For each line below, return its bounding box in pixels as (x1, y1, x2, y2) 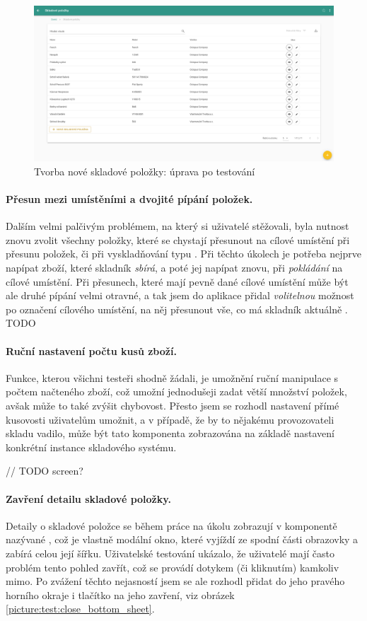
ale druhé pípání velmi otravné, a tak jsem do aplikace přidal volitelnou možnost (6, 288, 354, 303)
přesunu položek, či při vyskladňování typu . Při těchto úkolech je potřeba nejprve (6, 246, 362, 261)
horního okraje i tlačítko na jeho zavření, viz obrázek (6, 587, 235, 602)
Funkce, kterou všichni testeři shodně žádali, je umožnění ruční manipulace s (6, 370, 339, 385)
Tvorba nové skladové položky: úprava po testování (34, 163, 255, 178)
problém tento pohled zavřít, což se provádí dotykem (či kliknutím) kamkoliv (6, 559, 339, 574)
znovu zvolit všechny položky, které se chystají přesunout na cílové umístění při (6, 232, 350, 247)
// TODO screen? (6, 463, 83, 478)
